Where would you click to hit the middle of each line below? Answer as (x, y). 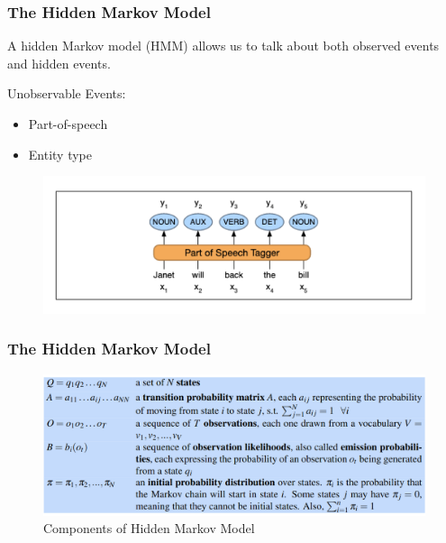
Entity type (60, 154)
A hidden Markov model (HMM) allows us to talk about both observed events (223, 46)
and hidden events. (59, 63)
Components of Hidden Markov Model (149, 528)
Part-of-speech (68, 124)
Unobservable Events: (67, 93)
